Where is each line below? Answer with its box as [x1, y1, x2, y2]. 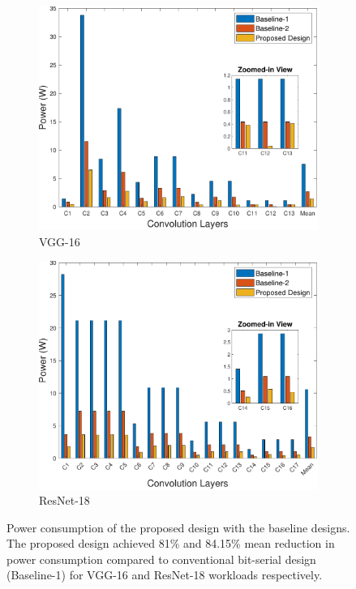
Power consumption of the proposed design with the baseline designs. [6, 519, 350, 536]
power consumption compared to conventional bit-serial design [6, 550, 316, 567]
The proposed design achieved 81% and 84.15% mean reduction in [6, 535, 335, 552]
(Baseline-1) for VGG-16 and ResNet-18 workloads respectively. [6, 566, 323, 583]
